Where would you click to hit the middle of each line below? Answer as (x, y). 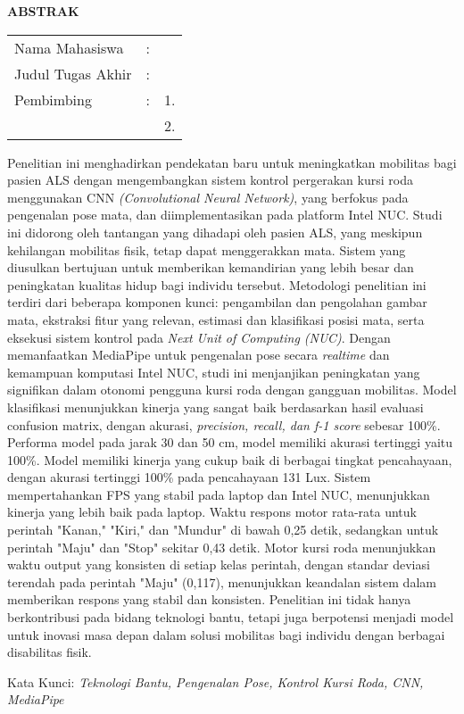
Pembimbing (53, 99)
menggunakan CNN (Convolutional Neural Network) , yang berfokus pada (208, 197)
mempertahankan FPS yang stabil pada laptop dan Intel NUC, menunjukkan (219, 494)
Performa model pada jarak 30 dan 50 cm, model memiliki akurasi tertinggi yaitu (230, 442)
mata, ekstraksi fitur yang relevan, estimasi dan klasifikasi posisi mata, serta (216, 319)
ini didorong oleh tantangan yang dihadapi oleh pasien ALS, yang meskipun (215, 232)
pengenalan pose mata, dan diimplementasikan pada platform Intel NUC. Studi (225, 215)
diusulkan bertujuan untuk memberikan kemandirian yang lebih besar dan (211, 267)
